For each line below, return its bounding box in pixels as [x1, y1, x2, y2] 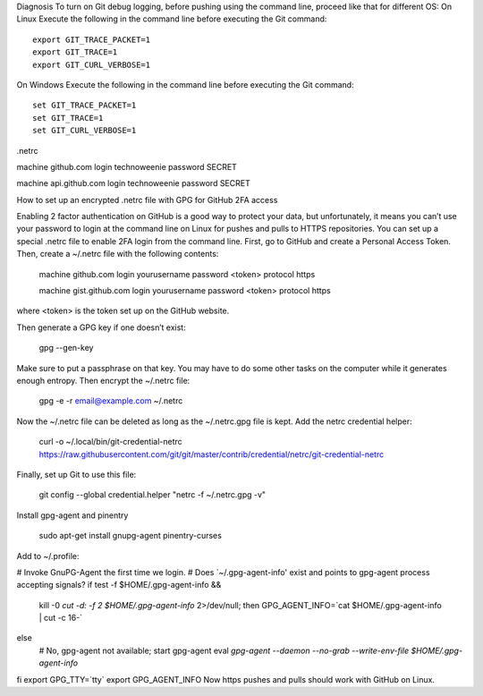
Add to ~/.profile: [16, 550, 80, 561]
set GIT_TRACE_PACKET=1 [32, 100, 137, 111]
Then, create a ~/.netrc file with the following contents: [16, 249, 219, 259]
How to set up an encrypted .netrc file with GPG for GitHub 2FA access [16, 194, 278, 205]
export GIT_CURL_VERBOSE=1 [32, 59, 151, 70]
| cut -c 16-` [38, 613, 83, 624]
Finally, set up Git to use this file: [16, 469, 137, 480]
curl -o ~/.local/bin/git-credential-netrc [38, 437, 182, 447]
